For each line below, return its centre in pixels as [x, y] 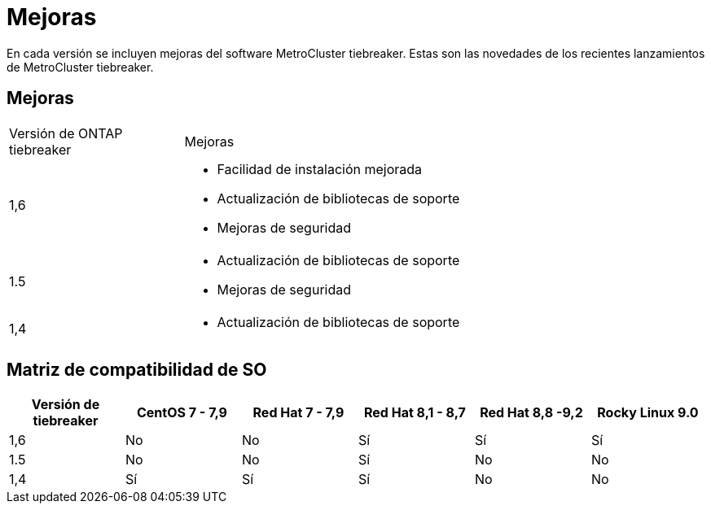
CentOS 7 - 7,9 [182, 413]
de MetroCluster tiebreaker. [80, 67]
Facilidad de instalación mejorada [320, 169]
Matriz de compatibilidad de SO [137, 370]
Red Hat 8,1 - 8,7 [415, 413]
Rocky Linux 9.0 [648, 413]
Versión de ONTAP [66, 133]
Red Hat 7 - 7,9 [298, 413]
